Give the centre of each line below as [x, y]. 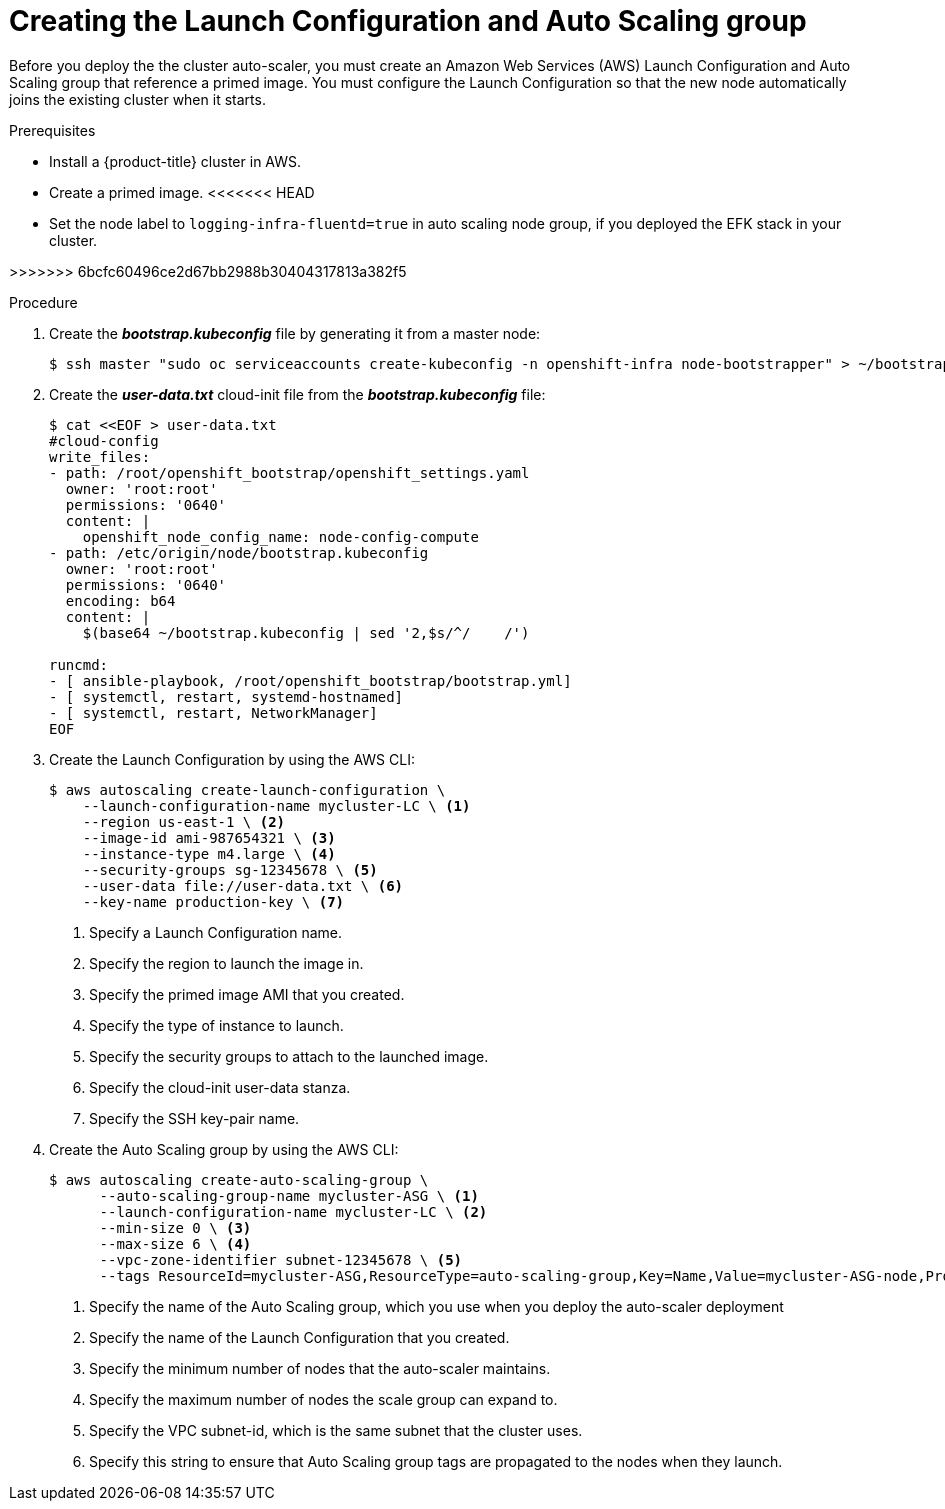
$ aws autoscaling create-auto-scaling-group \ [239, 1179]
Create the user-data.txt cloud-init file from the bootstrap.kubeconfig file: [297, 394]
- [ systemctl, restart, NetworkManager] [213, 712]
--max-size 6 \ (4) [175, 1243]
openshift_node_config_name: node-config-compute [280, 536]
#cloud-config [104, 440]
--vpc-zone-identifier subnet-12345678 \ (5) [281, 1259]
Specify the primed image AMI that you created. [247, 994]
